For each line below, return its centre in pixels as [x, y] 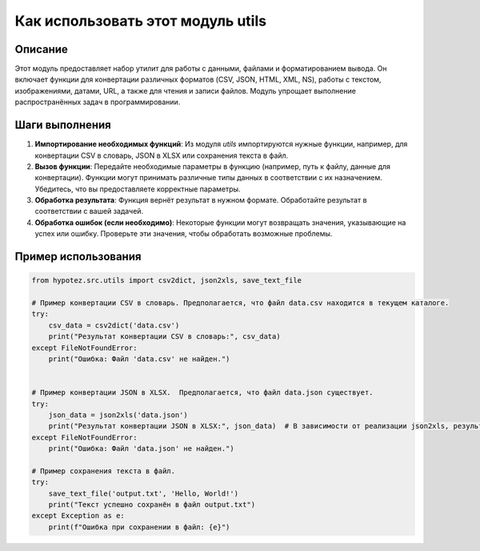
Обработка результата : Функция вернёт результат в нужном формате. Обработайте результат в [201, 200]
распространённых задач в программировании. [98, 102]
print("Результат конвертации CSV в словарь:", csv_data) [164, 337]
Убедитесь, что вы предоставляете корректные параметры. [138, 189]
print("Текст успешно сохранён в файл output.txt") [152, 505]
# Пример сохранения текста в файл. [104, 471]
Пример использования [78, 257]
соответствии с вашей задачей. [89, 211]
